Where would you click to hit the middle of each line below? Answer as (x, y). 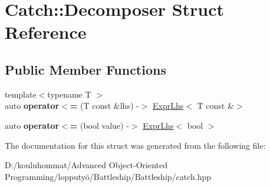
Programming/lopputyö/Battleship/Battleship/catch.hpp (108, 176)
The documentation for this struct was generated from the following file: (135, 145)
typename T (69, 94)
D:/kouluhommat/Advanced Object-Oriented (86, 165)
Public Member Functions (85, 69)
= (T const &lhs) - (104, 106)
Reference (46, 32)
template (21, 94)
